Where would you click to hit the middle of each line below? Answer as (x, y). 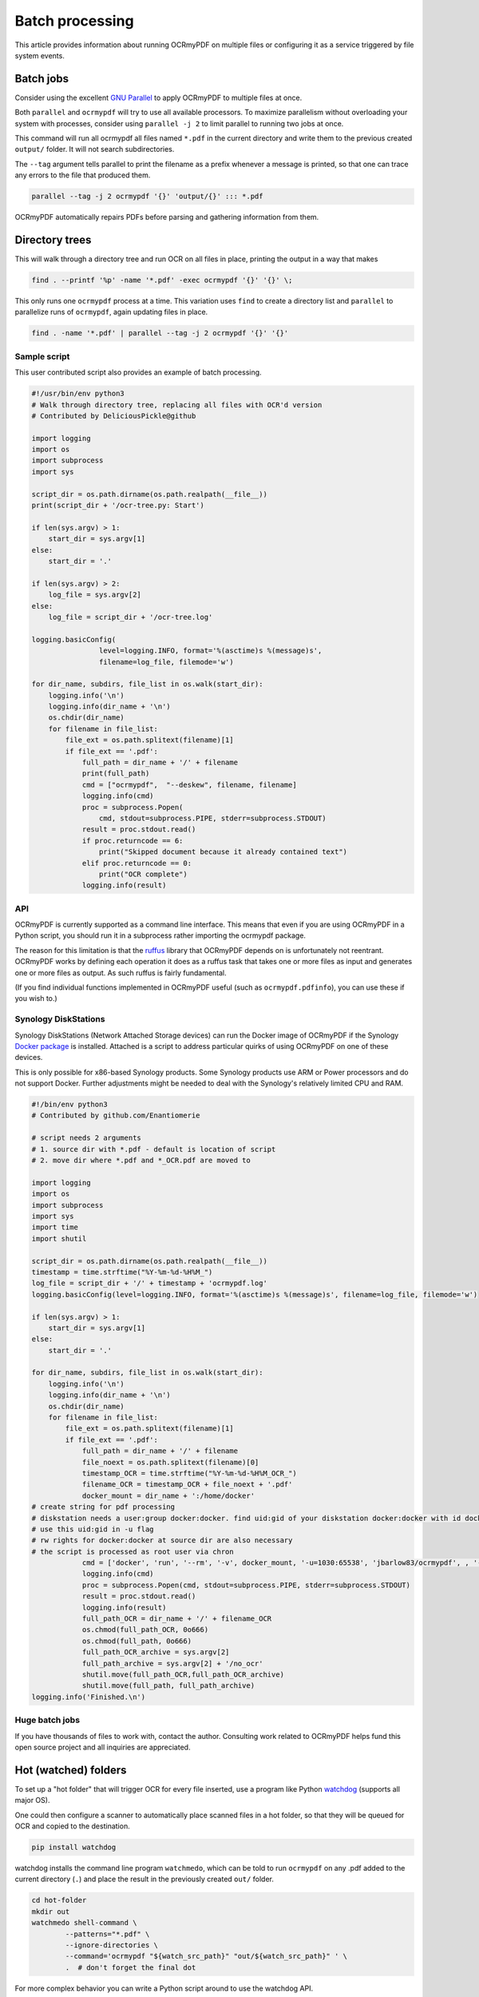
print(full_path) (116, 774)
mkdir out (51, 1912)
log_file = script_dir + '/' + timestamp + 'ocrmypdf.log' (149, 1283)
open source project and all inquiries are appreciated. (103, 1747)
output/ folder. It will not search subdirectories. (95, 149)
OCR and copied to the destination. (73, 1826)
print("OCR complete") (143, 874)
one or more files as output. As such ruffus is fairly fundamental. (121, 973)
